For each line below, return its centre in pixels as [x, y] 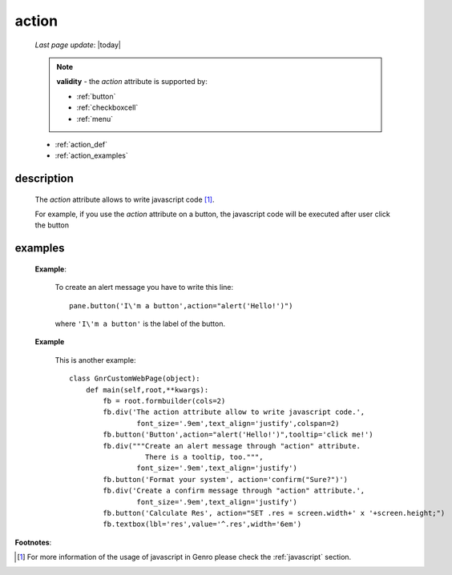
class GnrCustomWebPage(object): [135, 379]
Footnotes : [33, 542]
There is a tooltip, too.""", [204, 457]
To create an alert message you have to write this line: [144, 287]
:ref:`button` [96, 96]
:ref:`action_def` [81, 144]
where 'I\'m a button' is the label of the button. [140, 324]
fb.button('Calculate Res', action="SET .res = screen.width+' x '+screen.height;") [274, 513]
